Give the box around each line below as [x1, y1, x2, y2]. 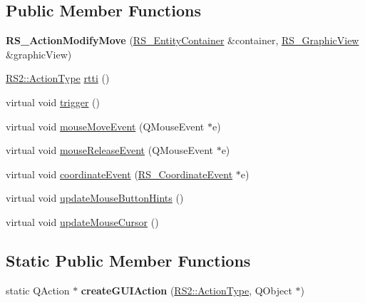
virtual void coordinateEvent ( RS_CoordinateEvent [6, 166, 233, 181]
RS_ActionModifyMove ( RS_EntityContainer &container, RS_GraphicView [6, 33, 359, 48]
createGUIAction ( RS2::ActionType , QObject [81, 282, 292, 297]
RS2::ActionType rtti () [6, 71, 110, 86]
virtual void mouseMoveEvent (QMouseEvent [6, 118, 205, 133]
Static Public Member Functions [6, 249, 251, 271]
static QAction [6, 282, 70, 297]
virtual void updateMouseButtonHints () [6, 190, 184, 205]
